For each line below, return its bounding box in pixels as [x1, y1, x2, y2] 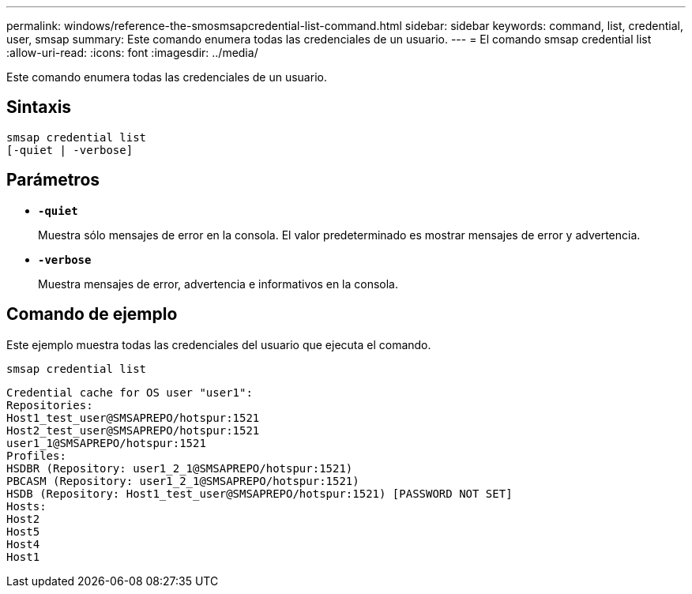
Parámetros [6, 170, 100, 190]
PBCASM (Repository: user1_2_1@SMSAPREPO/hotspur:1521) [6, 474, 359, 487]
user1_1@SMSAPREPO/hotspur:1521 [6, 436, 206, 449]
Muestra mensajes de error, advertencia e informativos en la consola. [38, 276, 399, 291]
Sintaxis [6, 97, 72, 118]
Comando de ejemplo [6, 304, 178, 325]
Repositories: [6, 398, 93, 412]
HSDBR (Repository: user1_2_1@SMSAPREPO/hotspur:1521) [6, 461, 353, 475]
